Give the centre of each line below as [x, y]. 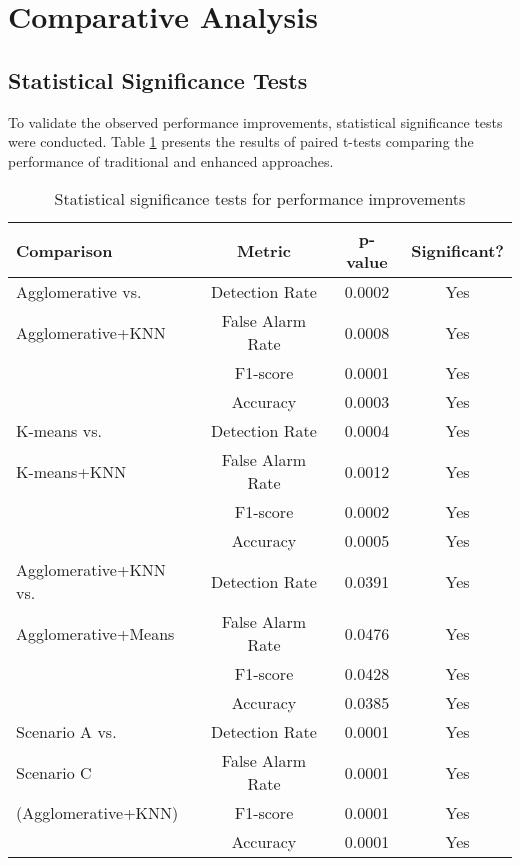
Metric [264, 250]
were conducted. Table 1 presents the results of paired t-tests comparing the [241, 141]
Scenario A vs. [66, 732]
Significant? [457, 250]
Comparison [64, 250]
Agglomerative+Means [95, 633]
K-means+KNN [71, 471]
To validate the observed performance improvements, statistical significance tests [255, 121]
